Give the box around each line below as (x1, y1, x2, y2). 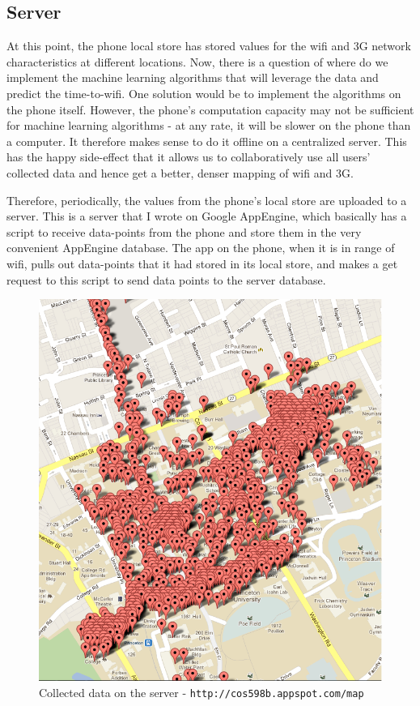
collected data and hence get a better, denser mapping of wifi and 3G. (6, 164, 354, 181)
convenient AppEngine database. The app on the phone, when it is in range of (6, 239, 395, 256)
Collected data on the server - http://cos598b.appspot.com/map (39, 684, 364, 701)
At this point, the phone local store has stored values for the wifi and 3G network (6, 37, 411, 54)
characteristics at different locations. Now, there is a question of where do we (6, 53, 388, 70)
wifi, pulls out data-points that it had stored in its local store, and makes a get (6, 255, 398, 272)
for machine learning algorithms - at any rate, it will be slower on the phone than (6, 117, 411, 134)
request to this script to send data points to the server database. (6, 271, 326, 288)
